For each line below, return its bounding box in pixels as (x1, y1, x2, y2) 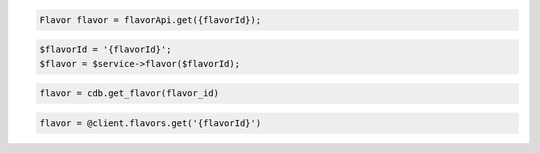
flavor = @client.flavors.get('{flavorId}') (39, 117, 262, 129)
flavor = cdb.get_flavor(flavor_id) (39, 88, 220, 99)
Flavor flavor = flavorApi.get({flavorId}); (39, 14, 262, 25)
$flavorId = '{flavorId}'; (39, 44, 172, 55)
